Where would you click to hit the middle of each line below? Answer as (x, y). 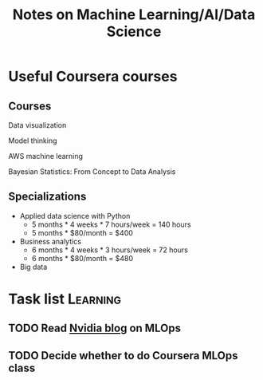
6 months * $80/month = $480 (82, 258)
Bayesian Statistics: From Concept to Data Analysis (92, 172)
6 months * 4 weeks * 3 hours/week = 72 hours (110, 250)
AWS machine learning (46, 156)
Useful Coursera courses (93, 77)
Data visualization (37, 125)
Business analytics (51, 241)
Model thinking (33, 141)
